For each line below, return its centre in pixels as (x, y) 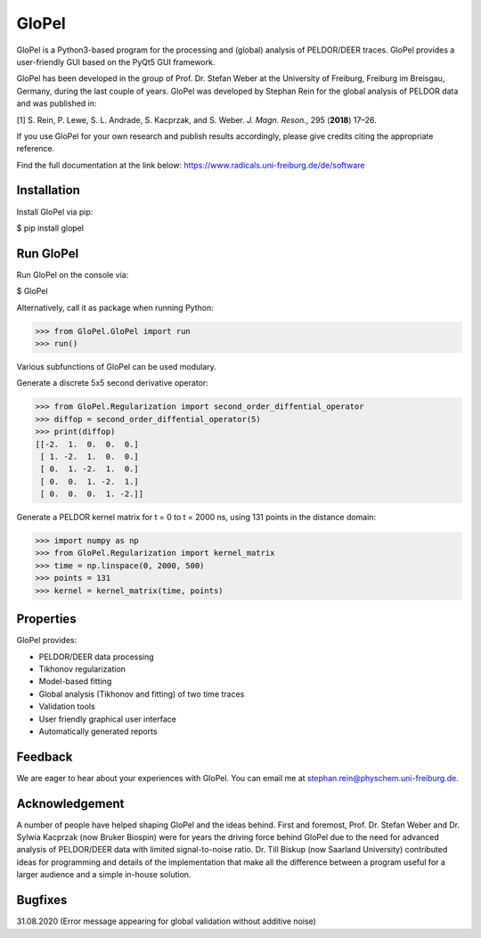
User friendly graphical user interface (108, 719)
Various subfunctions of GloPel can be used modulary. (117, 367)
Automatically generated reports (98, 731)
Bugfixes (42, 900)
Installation (48, 190)
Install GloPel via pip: (55, 212)
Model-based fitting (75, 681)
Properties (46, 619)
